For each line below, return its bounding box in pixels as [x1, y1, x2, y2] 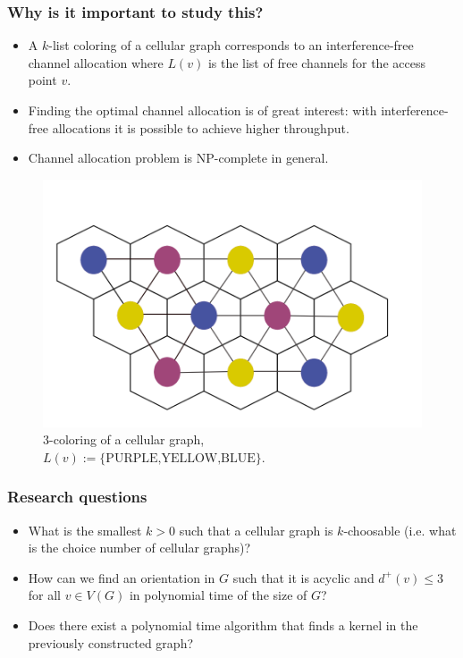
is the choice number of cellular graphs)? [28, 538, 251, 557]
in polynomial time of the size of [129, 586, 307, 604]
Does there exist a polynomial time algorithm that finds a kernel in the [28, 615, 418, 634]
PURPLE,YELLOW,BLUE [105, 451, 256, 465]
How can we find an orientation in [28, 568, 215, 586]
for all [28, 586, 62, 604]
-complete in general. [214, 148, 329, 167]
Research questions [7, 485, 147, 508]
